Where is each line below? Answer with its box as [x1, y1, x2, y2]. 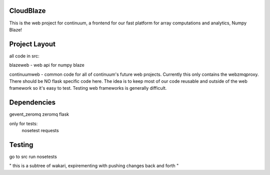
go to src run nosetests [9, 154, 57, 160]
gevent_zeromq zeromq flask [9, 111, 69, 117]
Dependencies [9, 98, 56, 107]
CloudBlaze [9, 6, 46, 15]
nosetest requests [21, 128, 59, 134]
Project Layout [9, 40, 56, 48]
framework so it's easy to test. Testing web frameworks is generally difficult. [9, 85, 167, 91]
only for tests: [9, 120, 38, 127]
